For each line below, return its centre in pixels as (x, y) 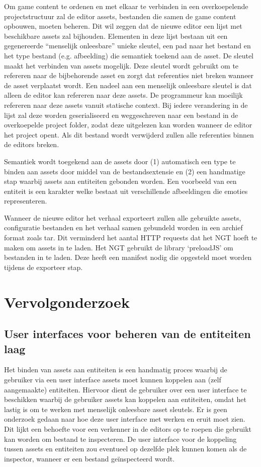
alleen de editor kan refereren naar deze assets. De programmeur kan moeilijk (123, 95)
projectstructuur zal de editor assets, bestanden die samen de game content (120, 16)
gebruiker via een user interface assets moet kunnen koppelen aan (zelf (113, 379)
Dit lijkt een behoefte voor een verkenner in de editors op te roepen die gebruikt (128, 428)
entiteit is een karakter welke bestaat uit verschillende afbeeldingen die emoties (126, 191)
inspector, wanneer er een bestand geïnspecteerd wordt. (90, 458)
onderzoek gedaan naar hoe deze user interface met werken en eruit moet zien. (125, 419)
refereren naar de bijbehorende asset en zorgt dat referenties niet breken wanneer (129, 75)
